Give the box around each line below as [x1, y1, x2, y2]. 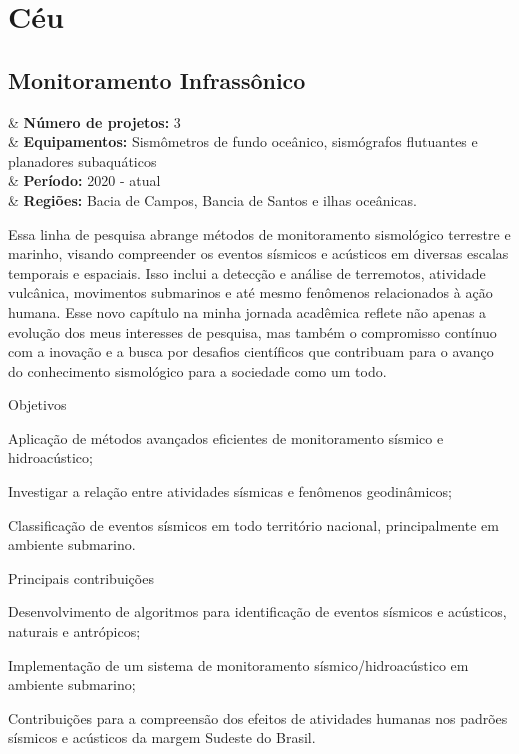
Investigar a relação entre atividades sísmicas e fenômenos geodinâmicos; [8, 481, 452, 502]
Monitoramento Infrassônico [8, 64, 306, 95]
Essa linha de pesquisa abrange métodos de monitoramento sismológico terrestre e [8, 223, 511, 244]
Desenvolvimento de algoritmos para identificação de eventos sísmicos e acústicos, [8, 601, 507, 622]
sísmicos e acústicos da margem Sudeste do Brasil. [8, 727, 316, 748]
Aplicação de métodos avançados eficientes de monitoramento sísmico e [8, 427, 444, 448]
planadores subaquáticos [8, 150, 157, 171]
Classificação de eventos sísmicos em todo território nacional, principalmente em [8, 514, 499, 535]
